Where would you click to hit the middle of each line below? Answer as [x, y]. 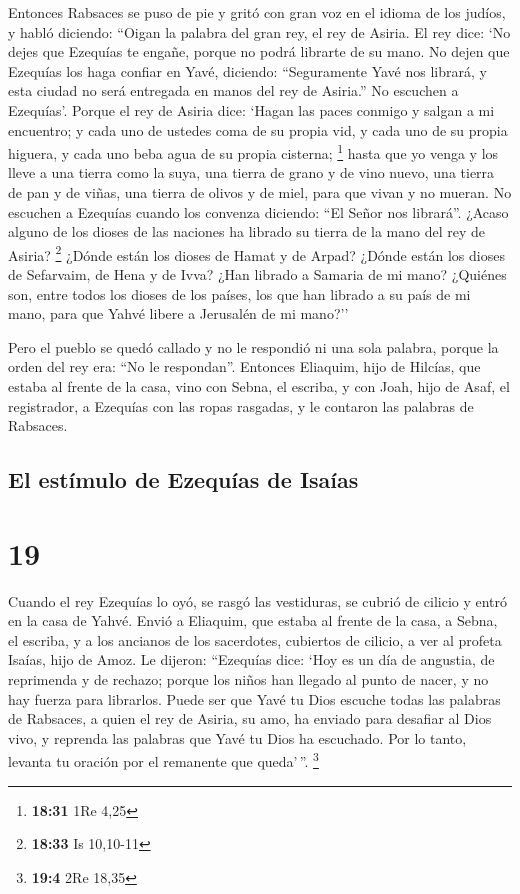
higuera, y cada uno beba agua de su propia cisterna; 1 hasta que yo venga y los [253, 151]
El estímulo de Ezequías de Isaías [183, 479]
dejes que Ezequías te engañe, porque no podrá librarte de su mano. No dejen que [259, 51]
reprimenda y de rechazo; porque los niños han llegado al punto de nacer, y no [248, 679]
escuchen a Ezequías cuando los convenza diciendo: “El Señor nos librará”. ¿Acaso [258, 211]
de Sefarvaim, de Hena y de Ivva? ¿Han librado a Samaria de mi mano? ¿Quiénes [257, 274]
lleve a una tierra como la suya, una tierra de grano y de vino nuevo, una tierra [251, 172]
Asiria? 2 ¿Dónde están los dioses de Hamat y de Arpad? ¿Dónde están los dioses [256, 253]
